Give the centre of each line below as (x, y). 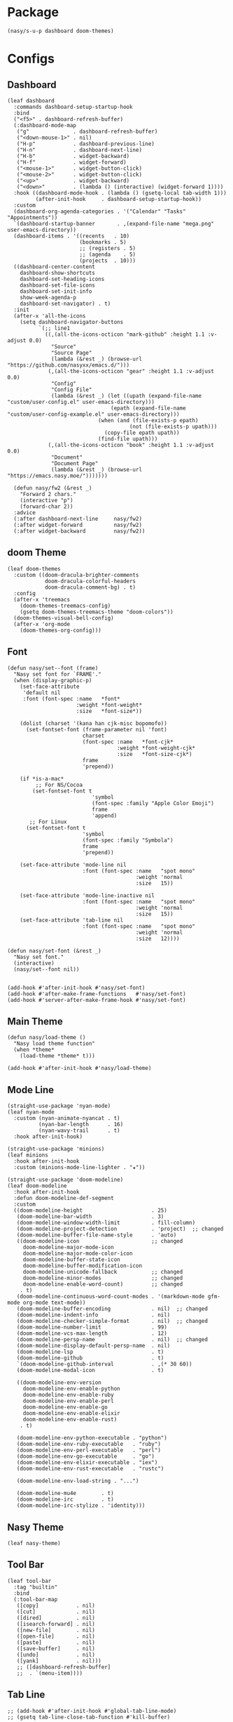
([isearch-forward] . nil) (56, 1624)
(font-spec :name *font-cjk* (128, 742)
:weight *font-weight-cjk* (156, 748)
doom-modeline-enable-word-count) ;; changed (103, 1284)
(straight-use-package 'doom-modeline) (65, 1180)
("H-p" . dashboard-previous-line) (86, 144)
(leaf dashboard (31, 100)
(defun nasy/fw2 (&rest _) (53, 488)
